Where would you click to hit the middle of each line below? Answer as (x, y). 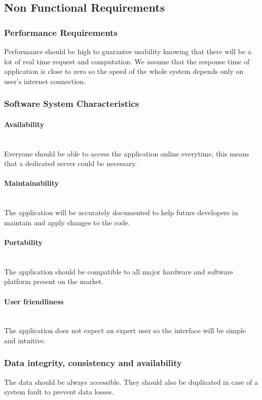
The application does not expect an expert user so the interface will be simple (125, 330)
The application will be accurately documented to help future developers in (121, 212)
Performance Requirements (61, 32)
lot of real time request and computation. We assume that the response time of (127, 61)
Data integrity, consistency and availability (93, 363)
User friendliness (34, 301)
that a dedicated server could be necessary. (71, 163)
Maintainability (32, 183)
